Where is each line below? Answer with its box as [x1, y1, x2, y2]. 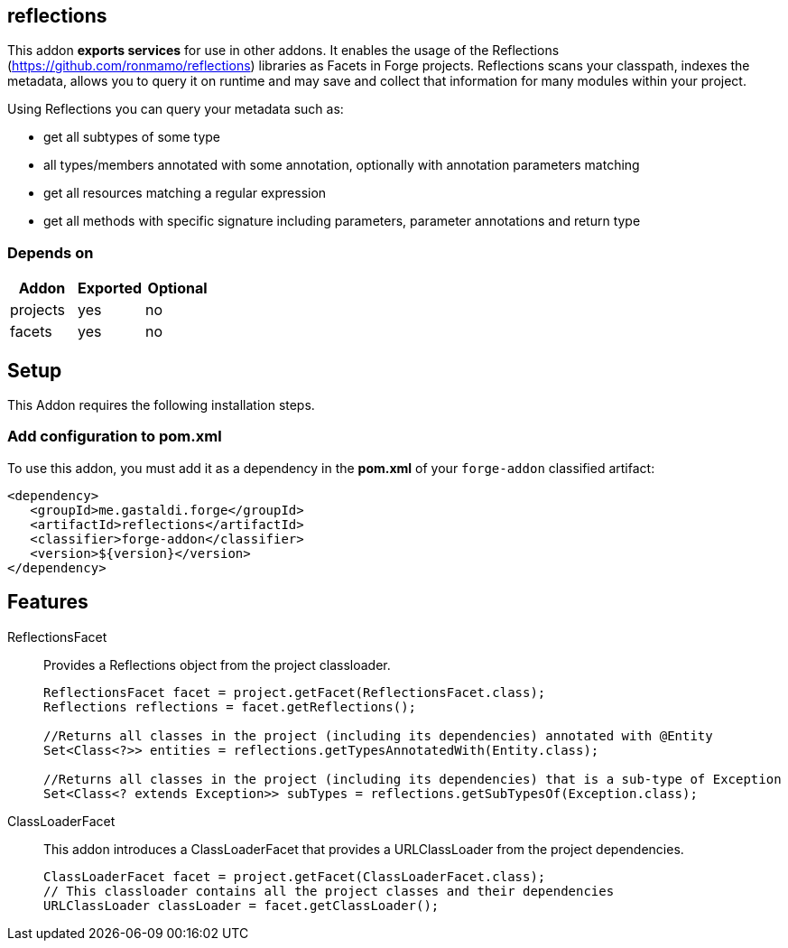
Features [7, 590, 88, 614]
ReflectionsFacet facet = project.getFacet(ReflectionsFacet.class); [43, 684, 546, 700]
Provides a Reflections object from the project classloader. [43, 656, 391, 673]
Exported [78, 279, 143, 298]
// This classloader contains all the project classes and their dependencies [43, 883, 615, 898]
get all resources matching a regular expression [43, 185, 327, 201]
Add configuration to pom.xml [7, 427, 222, 446]
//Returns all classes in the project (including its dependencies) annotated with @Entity [43, 728, 713, 743]
